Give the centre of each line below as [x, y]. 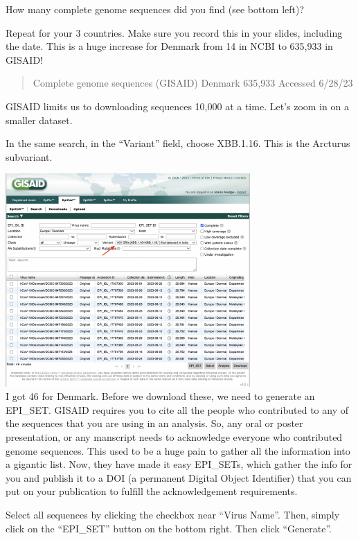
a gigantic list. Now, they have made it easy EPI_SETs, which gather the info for [179, 464]
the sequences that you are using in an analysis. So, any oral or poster [154, 423]
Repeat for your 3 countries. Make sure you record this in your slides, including [174, 32]
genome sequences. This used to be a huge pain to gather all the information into [178, 450]
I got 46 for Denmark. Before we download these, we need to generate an [160, 396]
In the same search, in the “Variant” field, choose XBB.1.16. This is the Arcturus [178, 143]
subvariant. [29, 156]
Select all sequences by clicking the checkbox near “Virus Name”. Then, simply [173, 514]
